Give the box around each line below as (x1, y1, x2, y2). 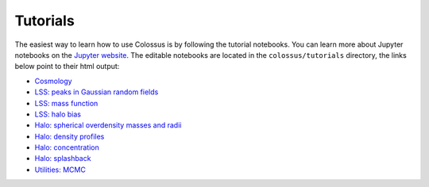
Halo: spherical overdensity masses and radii (34, 120, 182, 130)
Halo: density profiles (34, 132, 105, 141)
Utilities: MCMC (34, 165, 87, 174)
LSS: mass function (34, 98, 99, 108)
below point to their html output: (14, 62, 120, 71)
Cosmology (34, 76, 72, 86)
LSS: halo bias (34, 109, 81, 119)
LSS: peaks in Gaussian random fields (34, 87, 159, 97)
